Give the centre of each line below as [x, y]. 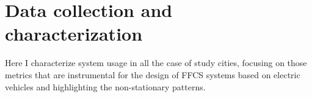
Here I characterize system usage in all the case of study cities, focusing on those [156, 63]
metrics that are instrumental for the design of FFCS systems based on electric [153, 74]
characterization [74, 34]
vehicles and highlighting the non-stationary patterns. [105, 86]
